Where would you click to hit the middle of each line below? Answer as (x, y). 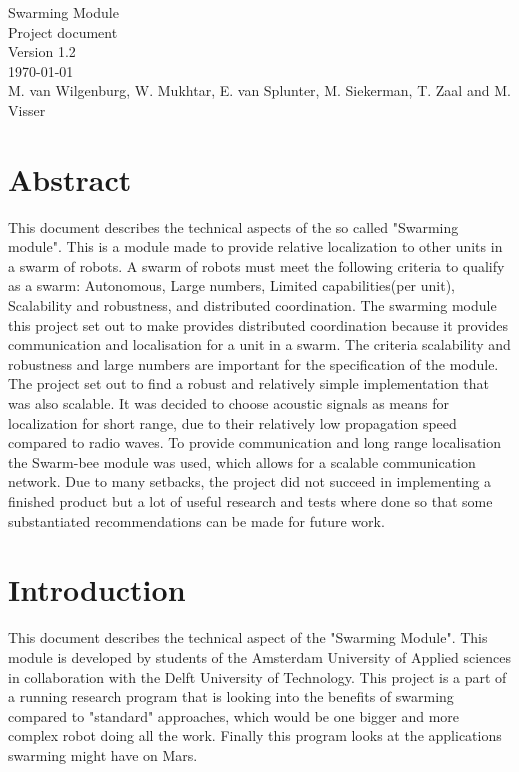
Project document (63, 31)
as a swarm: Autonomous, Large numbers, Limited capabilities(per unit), (231, 285)
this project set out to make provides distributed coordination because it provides (258, 324)
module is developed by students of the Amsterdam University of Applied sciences (260, 656)
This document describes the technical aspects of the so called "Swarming (233, 226)
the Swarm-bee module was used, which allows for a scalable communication (242, 461)
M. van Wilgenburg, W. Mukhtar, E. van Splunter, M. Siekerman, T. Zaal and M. (259, 90)
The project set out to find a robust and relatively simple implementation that (249, 383)
